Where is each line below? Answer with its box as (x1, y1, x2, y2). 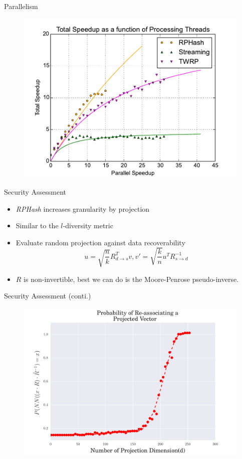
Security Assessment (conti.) (4, 290, 91, 301)
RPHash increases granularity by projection (16, 203, 150, 214)
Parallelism (4, 1, 38, 11)
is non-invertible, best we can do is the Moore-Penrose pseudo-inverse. (24, 273, 239, 284)
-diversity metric (63, 220, 113, 231)
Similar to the (16, 220, 59, 231)
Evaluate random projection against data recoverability (16, 237, 185, 247)
